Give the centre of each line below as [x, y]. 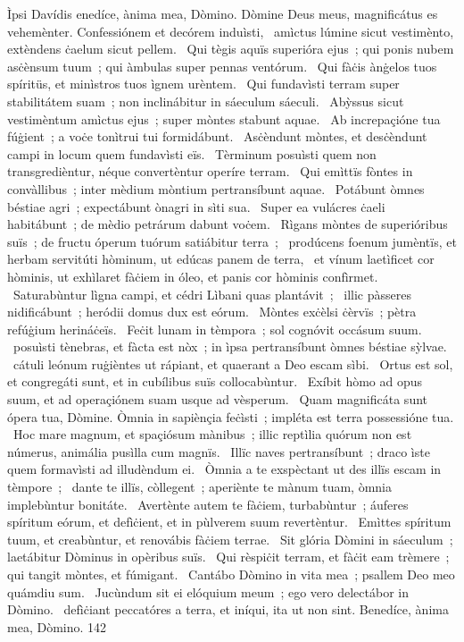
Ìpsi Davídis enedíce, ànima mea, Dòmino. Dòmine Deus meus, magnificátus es [223, 13]
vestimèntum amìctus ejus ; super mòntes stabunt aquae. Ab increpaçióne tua [224, 118]
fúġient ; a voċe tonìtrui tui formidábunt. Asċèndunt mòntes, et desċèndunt [217, 136]
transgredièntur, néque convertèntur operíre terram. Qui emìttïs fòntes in [210, 171]
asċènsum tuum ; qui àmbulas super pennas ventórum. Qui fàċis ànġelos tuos [222, 66]
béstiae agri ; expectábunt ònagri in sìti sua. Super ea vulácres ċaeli [196, 206]
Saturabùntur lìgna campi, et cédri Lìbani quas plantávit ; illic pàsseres [212, 294]
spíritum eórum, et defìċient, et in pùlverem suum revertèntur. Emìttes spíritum [229, 522]
